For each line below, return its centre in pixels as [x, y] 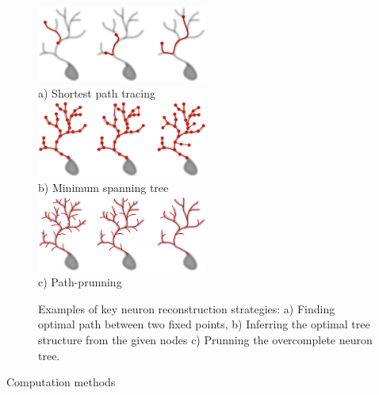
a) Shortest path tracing [97, 92]
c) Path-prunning [80, 282]
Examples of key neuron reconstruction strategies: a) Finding [187, 308]
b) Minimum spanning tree [103, 187]
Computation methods [61, 382]
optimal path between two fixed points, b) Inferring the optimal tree [204, 324]
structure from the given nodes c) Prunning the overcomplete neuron [205, 340]
